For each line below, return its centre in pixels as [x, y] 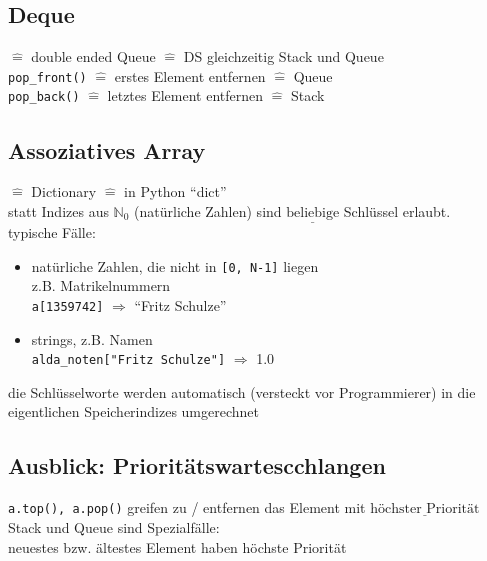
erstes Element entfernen [190, 75]
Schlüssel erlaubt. [397, 210]
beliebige [313, 212]
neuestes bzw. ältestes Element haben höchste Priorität [177, 546]
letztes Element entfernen [185, 95]
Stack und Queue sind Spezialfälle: [114, 526]
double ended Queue [93, 56]
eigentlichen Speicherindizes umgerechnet [133, 411]
